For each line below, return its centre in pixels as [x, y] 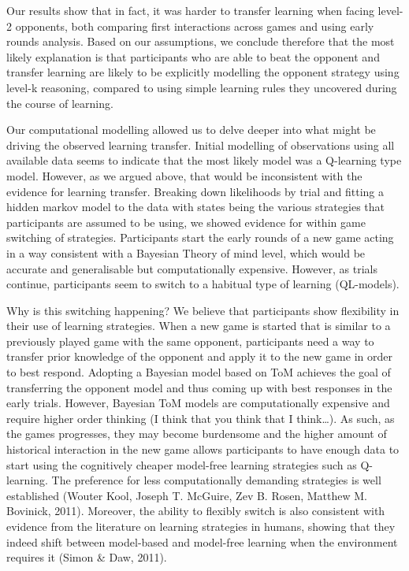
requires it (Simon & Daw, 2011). [87, 557]
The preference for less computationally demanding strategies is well [216, 480]
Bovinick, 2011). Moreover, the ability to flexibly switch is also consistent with [196, 511]
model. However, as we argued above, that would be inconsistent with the [184, 175]
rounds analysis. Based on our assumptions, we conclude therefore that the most [201, 41]
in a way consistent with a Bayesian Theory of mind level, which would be [186, 252]
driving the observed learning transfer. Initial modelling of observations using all [201, 145]
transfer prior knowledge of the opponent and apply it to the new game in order [199, 356]
